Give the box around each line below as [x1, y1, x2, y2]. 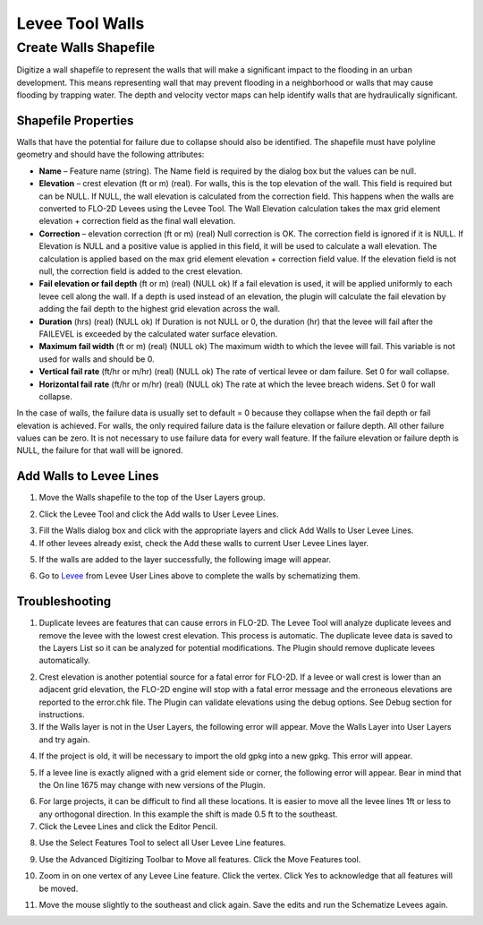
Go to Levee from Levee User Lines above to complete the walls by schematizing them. [38, 570, 360, 581]
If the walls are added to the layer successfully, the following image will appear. [38, 553, 331, 564]
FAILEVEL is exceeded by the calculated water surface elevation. [38, 328, 278, 339]
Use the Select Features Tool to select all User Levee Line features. [38, 837, 286, 848]
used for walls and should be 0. [38, 354, 156, 364]
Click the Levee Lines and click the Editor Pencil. [38, 821, 218, 832]
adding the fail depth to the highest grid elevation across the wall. [38, 304, 281, 314]
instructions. [38, 708, 85, 720]
